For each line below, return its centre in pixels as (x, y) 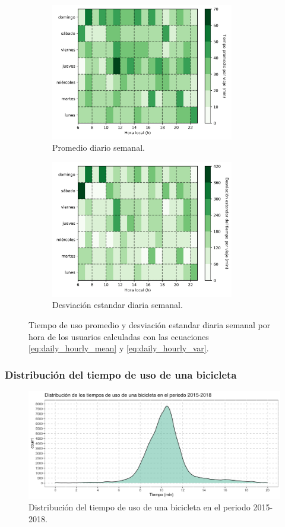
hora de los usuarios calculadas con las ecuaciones (119, 336)
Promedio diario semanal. (99, 147)
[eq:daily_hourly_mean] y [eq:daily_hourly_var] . (119, 348)
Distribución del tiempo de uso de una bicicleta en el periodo (140, 507)
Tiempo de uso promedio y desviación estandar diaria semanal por (150, 324)
